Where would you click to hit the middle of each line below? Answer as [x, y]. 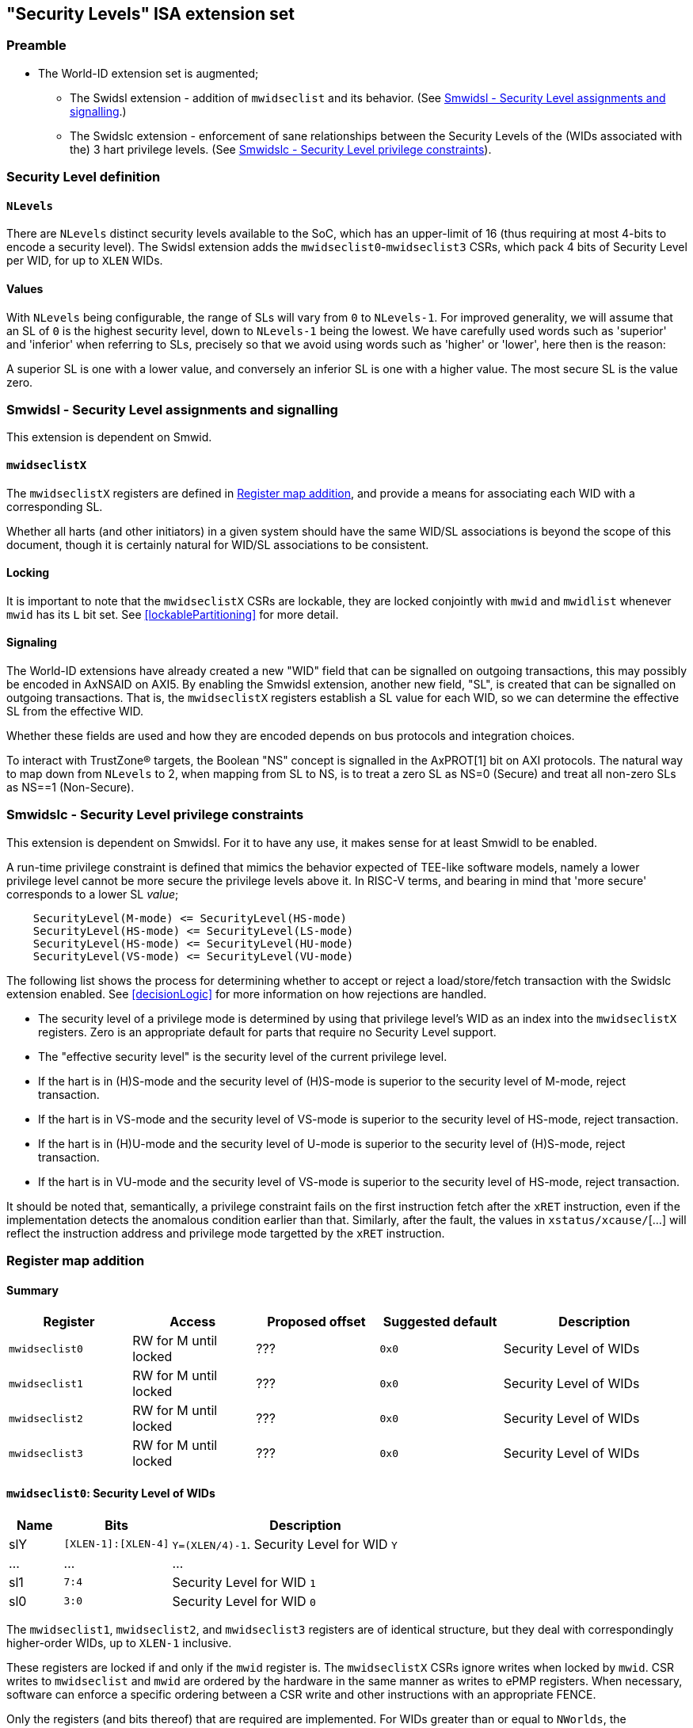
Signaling [32, 643]
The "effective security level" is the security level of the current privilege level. [243, 1056]
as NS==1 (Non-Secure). [70, 788]
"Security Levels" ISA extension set [150, 14]
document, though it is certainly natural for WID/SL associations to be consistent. [218, 544]
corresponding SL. [55, 506]
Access [193, 1322]
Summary [32, 1290]
